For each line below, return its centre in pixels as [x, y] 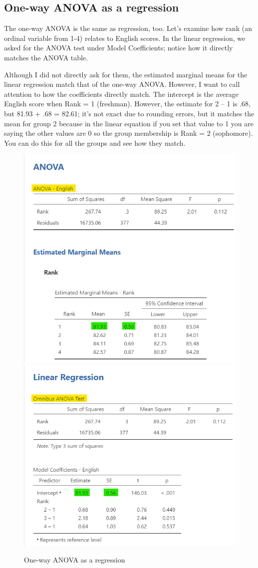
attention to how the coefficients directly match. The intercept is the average [121, 94]
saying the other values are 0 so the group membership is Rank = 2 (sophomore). [129, 133]
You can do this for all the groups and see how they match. [95, 142]
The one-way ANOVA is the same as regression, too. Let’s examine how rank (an [128, 28]
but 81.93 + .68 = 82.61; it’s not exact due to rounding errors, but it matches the [129, 113]
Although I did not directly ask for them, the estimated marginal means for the [126, 74]
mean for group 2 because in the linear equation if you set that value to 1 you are [129, 123]
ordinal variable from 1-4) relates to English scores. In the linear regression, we [125, 38]
